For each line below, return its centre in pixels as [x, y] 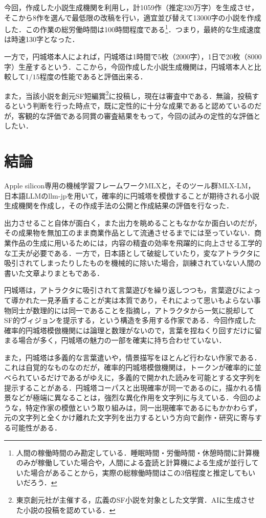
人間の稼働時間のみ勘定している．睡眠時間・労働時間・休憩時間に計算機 [138, 452]
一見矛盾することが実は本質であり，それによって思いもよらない [147, 300]
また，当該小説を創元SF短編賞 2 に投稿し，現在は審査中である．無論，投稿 [128, 95]
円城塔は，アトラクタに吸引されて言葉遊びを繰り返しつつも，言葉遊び [122, 290]
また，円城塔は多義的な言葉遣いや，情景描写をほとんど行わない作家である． [133, 357]
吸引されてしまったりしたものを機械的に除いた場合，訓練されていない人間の [133, 263]
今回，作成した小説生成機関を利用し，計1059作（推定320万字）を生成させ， [131, 7]
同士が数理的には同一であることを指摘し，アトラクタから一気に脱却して [132, 310]
